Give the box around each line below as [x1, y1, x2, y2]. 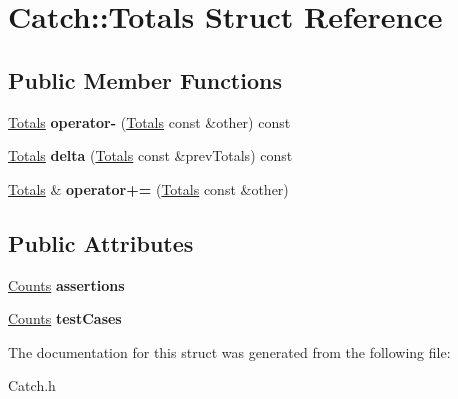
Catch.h [8, 375, 56, 396]
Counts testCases [8, 308, 122, 329]
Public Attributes [8, 227, 194, 258]
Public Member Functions [8, 64, 282, 95]
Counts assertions [8, 274, 125, 295]
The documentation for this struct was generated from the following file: [8, 341, 451, 362]
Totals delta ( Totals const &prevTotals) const [8, 145, 293, 166]
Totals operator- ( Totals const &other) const [8, 111, 291, 132]
